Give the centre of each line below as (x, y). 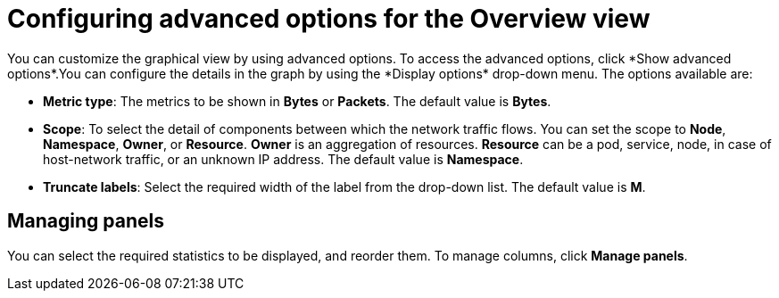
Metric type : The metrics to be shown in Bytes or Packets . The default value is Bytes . (297, 101)
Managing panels (86, 221)
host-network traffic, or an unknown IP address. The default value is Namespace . (283, 159)
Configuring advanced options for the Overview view (329, 19)
